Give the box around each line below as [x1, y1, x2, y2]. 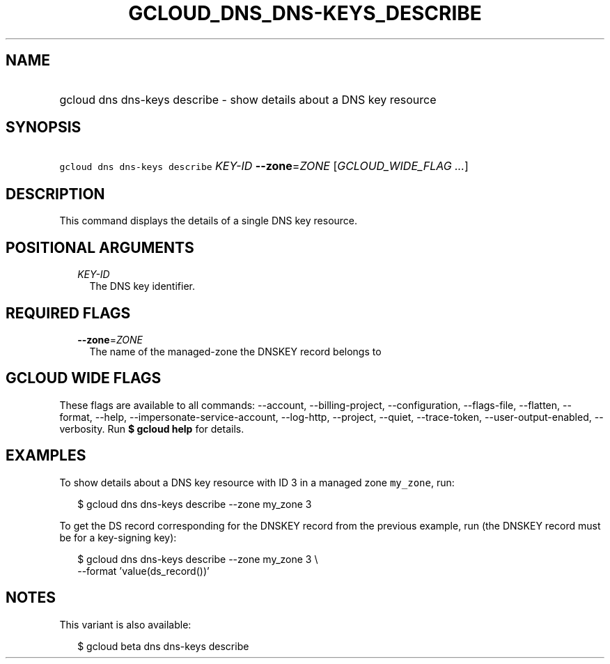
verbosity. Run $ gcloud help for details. [59, 422, 244, 435]
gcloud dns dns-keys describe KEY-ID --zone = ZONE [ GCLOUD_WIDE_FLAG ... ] [59, 159, 469, 173]
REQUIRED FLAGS [6, 304, 131, 322]
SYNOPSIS [6, 118, 81, 137]
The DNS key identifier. [89, 280, 195, 293]
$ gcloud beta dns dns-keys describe [77, 640, 249, 652]
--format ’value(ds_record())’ [77, 564, 210, 577]
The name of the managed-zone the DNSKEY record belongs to [89, 345, 382, 357]
